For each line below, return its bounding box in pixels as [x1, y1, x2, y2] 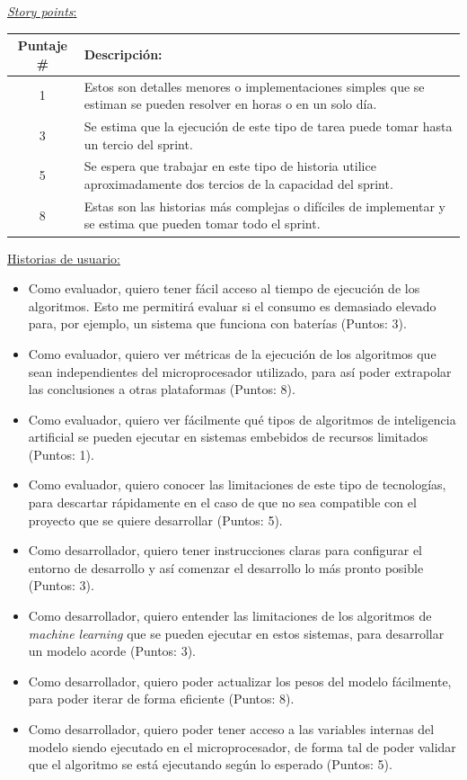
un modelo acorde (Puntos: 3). [28, 641, 197, 660]
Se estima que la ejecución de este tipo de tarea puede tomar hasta [84, 116, 453, 135]
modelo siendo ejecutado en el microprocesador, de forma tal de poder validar [28, 737, 456, 756]
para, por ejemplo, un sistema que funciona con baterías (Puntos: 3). [28, 314, 407, 333]
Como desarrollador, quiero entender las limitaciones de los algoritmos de [28, 606, 432, 625]
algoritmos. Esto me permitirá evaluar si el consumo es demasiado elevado [28, 296, 436, 315]
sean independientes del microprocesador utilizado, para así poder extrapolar [28, 362, 452, 381]
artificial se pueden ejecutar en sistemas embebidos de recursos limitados [28, 427, 428, 446]
